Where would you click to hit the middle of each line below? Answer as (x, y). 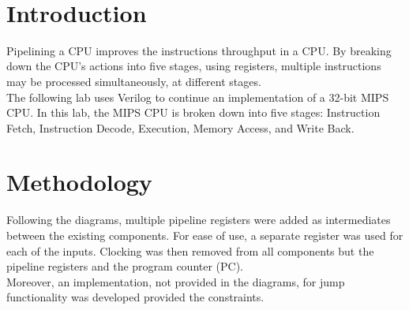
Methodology (79, 182)
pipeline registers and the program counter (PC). (125, 266)
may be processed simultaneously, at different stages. (134, 81)
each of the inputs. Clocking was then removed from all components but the (190, 250)
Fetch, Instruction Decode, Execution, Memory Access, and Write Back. (180, 127)
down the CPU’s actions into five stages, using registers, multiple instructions (194, 66)
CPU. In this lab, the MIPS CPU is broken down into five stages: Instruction (193, 112)
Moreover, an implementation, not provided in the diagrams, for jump (176, 281)
